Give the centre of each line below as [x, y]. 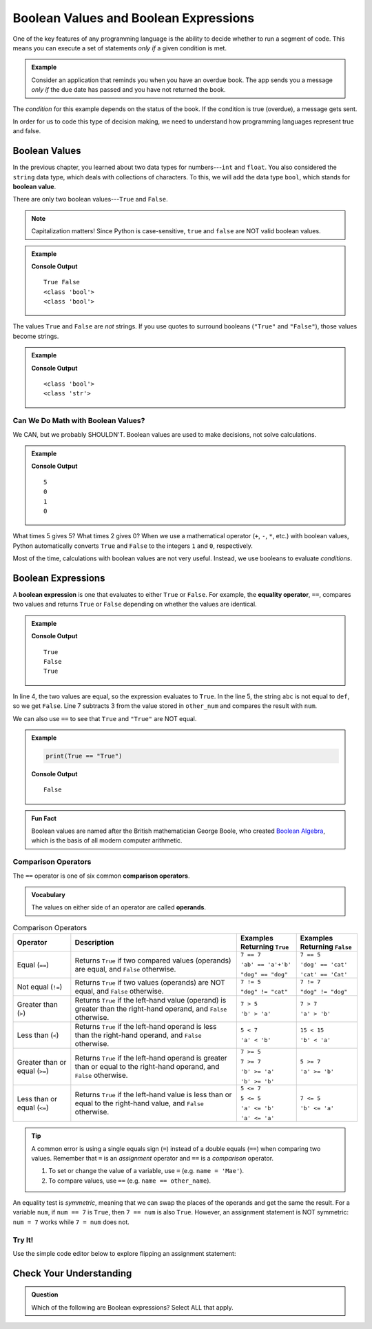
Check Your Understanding [72, 1273]
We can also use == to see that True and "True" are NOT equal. [105, 718]
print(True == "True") [84, 756]
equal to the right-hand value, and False [139, 1103]
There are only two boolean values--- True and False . [90, 199]
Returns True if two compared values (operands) [153, 961]
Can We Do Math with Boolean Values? [79, 421]
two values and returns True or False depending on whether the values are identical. [135, 604]
